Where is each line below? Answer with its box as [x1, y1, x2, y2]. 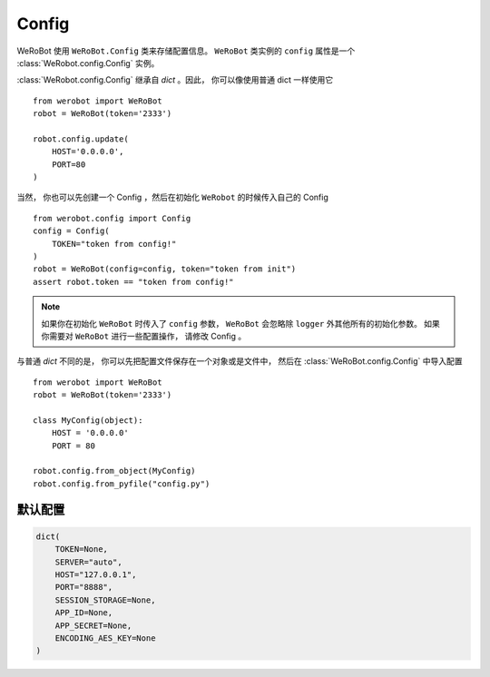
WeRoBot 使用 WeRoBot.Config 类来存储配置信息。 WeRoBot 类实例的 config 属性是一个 [16, 45, 356, 56]
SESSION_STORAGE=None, [54, 594, 156, 605]
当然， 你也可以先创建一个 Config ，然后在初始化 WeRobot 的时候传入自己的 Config [16, 191, 328, 203]
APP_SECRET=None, [54, 620, 132, 631]
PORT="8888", [54, 582, 113, 593]
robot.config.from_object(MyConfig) [33, 466, 196, 476]
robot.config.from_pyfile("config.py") [33, 478, 211, 489]
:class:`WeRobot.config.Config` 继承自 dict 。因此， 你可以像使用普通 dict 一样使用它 [16, 74, 334, 85]
